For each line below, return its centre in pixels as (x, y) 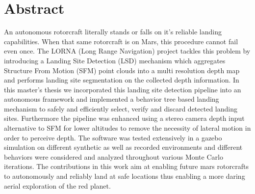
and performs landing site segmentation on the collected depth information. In (122, 80)
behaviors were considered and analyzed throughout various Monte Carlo (114, 156)
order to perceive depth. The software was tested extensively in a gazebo (113, 137)
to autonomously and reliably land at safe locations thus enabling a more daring (125, 176)
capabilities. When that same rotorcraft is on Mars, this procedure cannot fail (121, 41)
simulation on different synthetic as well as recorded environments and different (123, 147)
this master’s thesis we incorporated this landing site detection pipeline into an (123, 89)
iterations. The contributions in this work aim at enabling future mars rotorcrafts (126, 166)
